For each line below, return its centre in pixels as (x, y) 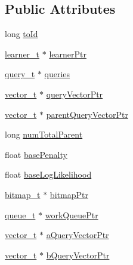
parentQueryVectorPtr (87, 114)
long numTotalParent (44, 134)
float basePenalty (36, 154)
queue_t (20, 214)
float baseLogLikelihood (48, 174)
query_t (20, 74)
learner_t (22, 54)
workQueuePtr (72, 214)
